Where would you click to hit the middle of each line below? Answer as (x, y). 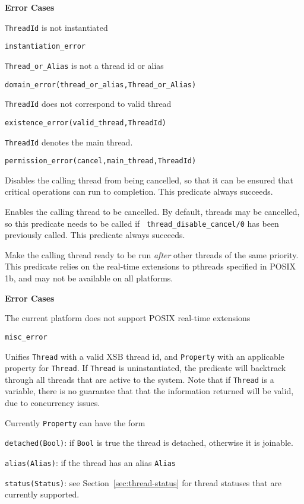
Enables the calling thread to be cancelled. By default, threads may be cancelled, (152, 212)
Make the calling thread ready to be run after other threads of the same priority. (152, 254)
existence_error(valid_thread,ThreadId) (86, 123)
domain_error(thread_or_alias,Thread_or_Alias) (101, 85)
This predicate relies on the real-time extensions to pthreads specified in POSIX (151, 266)
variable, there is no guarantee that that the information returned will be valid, (149, 391)
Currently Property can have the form (75, 422)
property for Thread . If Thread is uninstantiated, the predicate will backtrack (145, 368)
